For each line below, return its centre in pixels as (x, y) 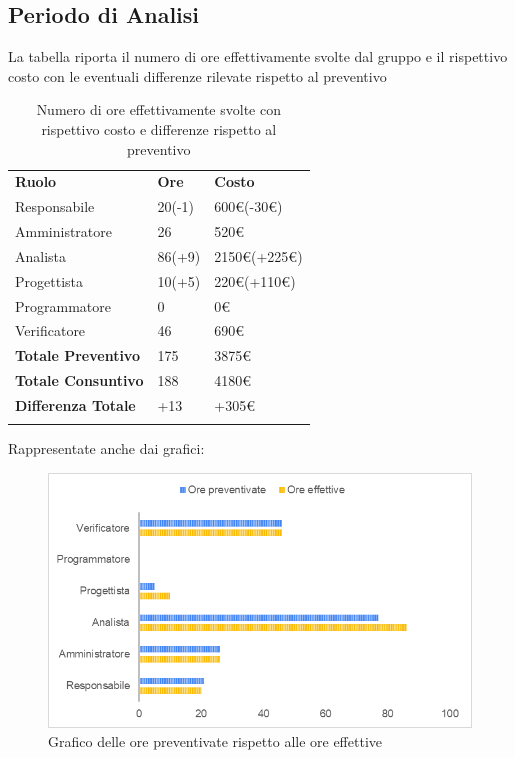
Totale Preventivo (77, 355)
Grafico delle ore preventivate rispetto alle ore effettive (215, 741)
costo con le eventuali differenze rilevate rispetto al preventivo (197, 75)
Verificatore (50, 330)
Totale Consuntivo (79, 380)
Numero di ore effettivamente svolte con (158, 109)
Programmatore (63, 305)
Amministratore (63, 231)
